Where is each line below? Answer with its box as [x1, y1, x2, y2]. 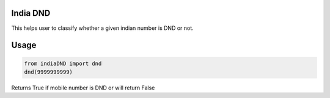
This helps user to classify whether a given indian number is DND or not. [11, 24, 194, 32]
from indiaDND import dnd [24, 60, 102, 67]
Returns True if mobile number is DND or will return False [11, 84, 155, 91]
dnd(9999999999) [24, 68, 73, 75]
